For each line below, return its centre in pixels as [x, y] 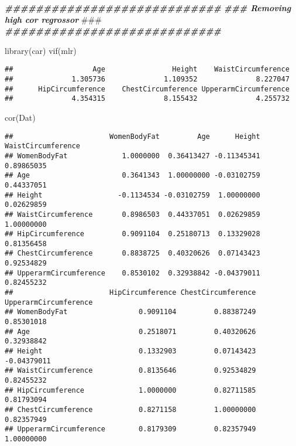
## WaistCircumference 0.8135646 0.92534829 [130, 371]
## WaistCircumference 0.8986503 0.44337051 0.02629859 [132, 214]
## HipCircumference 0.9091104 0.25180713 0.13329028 [132, 234]
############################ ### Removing [148, 8]
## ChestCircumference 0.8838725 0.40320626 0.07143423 [132, 253]
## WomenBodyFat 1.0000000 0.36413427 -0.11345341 [132, 156]
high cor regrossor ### [53, 19]
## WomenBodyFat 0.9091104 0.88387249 [130, 312]
